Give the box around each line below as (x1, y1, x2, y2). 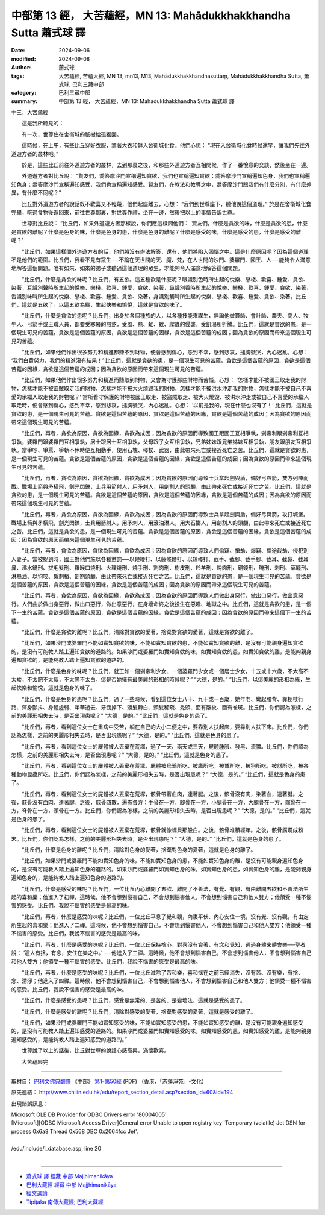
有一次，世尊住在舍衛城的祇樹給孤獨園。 (21, 130, 122, 138)
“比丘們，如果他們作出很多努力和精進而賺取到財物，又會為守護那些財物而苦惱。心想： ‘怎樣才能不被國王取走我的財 (21, 377, 306, 384)
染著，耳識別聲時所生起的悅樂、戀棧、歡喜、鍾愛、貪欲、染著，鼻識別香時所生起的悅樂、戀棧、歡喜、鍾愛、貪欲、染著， (11, 284, 312, 292)
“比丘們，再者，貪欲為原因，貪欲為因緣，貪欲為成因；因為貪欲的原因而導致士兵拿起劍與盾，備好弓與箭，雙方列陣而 (21, 474, 309, 482)
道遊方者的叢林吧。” (11, 150, 59, 157)
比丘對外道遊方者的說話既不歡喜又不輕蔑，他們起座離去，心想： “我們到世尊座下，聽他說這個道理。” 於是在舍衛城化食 (21, 200, 312, 207)
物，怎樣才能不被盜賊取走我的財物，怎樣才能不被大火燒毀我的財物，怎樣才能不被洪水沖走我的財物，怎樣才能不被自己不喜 (11, 385, 312, 392)
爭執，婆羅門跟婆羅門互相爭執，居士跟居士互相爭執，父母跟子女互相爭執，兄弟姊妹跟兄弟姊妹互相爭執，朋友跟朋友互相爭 (11, 438, 312, 445)
